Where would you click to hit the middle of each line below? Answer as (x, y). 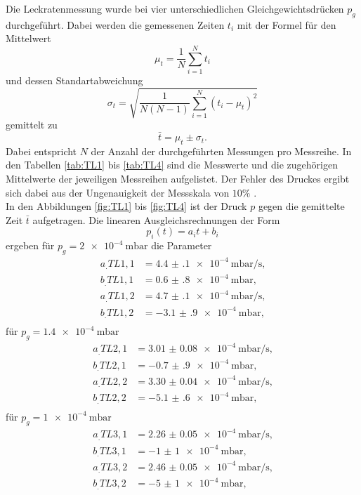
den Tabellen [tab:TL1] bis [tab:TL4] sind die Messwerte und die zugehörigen (172, 165)
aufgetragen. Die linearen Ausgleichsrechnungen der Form (156, 219)
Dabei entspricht (41, 151)
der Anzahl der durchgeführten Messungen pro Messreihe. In (221, 151)
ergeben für (30, 245)
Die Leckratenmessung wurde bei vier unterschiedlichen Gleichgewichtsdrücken (175, 8)
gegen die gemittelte (301, 206)
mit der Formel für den (287, 24)
